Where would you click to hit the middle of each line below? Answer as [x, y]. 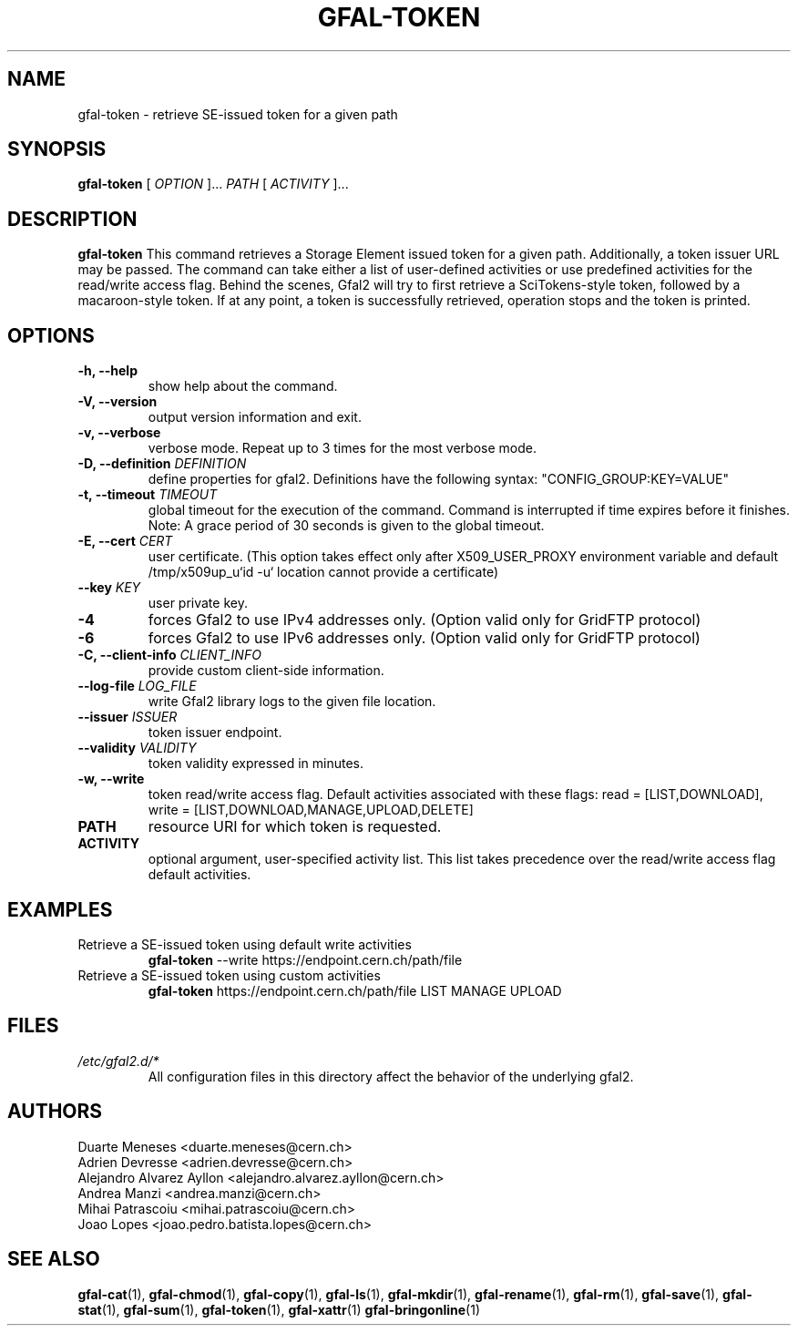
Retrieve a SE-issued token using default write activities [245, 944]
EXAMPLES [60, 909]
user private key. [198, 603]
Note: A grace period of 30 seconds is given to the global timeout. [346, 526]
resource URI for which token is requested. [295, 827]
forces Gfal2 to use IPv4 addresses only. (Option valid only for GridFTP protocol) [425, 620]
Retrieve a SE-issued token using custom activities [229, 975]
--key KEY [109, 588]
